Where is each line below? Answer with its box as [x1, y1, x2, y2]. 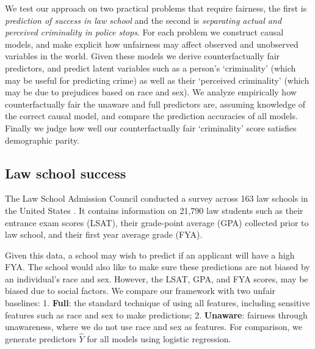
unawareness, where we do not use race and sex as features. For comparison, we [5, 320, 303, 333]
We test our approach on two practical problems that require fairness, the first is [5, 2, 307, 14]
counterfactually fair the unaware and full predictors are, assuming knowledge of [5, 97, 306, 110]
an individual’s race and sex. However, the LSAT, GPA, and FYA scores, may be [5, 272, 308, 285]
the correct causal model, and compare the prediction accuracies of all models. [5, 109, 298, 122]
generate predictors [5, 332, 76, 345]
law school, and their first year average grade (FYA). [5, 228, 203, 241]
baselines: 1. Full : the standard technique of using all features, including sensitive [5, 296, 310, 309]
